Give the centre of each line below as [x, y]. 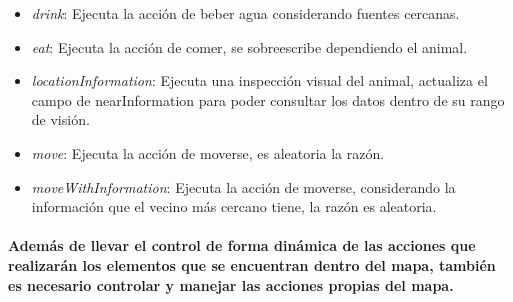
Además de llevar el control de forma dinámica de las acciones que [242, 245]
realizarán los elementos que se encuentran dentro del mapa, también [252, 264]
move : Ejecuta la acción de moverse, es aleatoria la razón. [208, 152]
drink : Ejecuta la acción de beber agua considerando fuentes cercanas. [245, 13]
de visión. [60, 119]
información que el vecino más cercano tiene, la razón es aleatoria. [234, 206]
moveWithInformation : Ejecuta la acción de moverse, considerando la [243, 186]
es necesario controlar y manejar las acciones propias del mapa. [231, 284]
